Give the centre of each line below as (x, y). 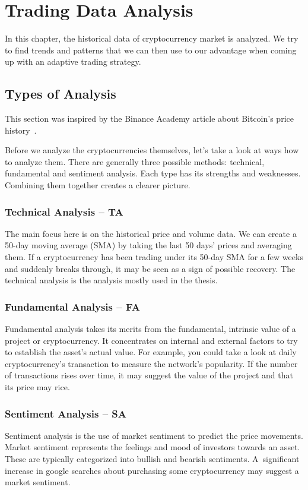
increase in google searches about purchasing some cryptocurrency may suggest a (152, 470)
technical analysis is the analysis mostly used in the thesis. (111, 280)
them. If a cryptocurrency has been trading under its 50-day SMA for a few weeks (154, 257)
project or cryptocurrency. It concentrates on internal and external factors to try (151, 340)
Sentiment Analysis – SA (66, 413)
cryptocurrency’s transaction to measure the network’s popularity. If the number (151, 363)
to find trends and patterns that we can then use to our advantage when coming (151, 50)
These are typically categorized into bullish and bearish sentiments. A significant (152, 459)
